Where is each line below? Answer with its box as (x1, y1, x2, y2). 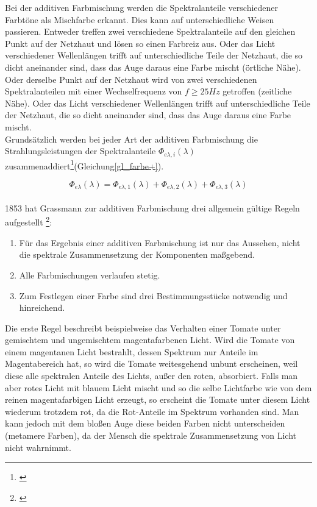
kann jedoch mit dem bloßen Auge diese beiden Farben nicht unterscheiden (5, 417, 285, 430)
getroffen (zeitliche (223, 85, 292, 97)
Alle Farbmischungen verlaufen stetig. (19, 268, 160, 281)
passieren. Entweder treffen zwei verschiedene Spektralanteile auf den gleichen (5, 25, 296, 38)
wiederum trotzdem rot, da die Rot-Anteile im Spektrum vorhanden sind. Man (5, 405, 299, 417)
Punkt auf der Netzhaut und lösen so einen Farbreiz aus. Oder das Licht (5, 37, 276, 49)
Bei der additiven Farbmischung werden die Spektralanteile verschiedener (5, 1, 279, 13)
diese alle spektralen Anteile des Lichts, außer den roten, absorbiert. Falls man (5, 369, 298, 382)
